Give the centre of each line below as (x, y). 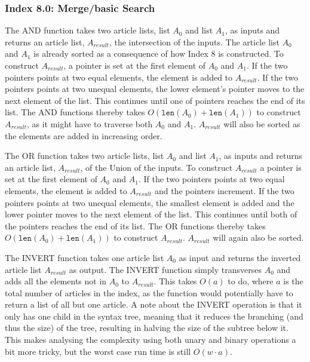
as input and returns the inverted (240, 257)
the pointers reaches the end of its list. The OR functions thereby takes (135, 226)
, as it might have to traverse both (90, 123)
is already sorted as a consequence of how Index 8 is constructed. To (159, 53)
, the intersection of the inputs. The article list (194, 42)
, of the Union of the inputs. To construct (156, 167)
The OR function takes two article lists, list (85, 156)
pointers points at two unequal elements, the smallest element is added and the (150, 202)
